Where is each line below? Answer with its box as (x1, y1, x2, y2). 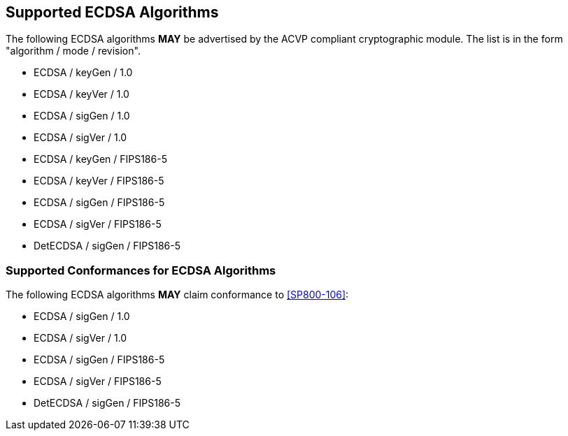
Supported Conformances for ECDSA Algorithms (6, 263, 276, 277)
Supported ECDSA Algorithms (6, 3, 219, 21)
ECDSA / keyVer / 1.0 (34, 88, 129, 101)
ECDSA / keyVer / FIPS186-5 (34, 175, 164, 187)
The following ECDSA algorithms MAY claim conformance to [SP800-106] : (6, 289, 349, 301)
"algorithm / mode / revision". (6, 45, 141, 57)
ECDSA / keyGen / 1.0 (34, 66, 133, 79)
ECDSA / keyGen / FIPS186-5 (34, 153, 167, 166)
